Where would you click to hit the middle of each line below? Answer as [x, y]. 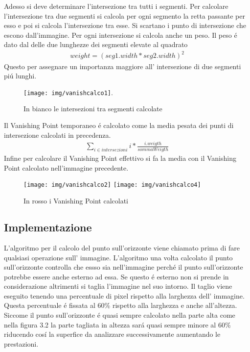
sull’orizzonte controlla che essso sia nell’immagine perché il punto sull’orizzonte [124, 267]
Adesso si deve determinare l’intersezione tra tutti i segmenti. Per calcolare [116, 6]
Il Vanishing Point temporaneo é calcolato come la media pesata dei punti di [119, 125]
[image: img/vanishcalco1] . [68, 92]
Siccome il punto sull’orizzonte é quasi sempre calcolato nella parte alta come [120, 315]
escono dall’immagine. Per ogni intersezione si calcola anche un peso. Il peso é [121, 35]
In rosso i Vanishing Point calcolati [76, 201]
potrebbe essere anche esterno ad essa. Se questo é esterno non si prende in [116, 276]
